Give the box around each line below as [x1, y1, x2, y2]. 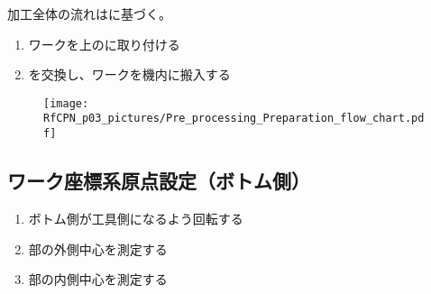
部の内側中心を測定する [28, 270, 168, 289]
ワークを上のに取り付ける [28, 34, 180, 53]
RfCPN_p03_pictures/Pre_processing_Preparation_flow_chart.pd [43, 112, 425, 125]
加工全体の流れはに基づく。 [7, 5, 171, 23]
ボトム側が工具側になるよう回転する [28, 208, 243, 227]
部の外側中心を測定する [28, 239, 168, 258]
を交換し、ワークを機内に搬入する [28, 65, 231, 84]
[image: [43, 96, 89, 110]
